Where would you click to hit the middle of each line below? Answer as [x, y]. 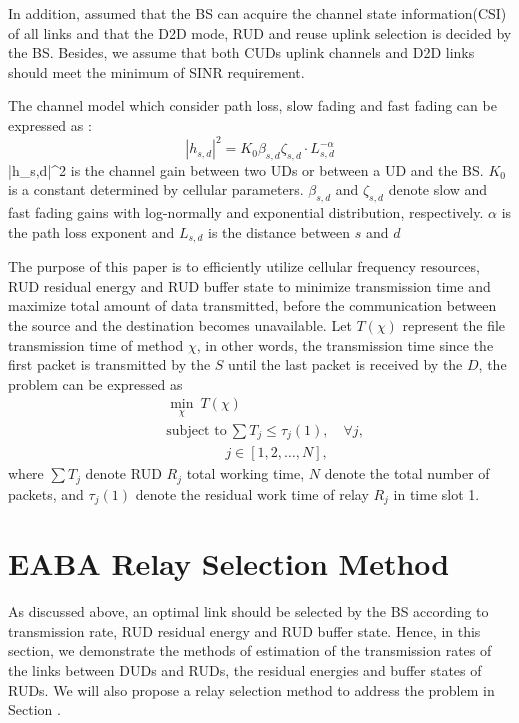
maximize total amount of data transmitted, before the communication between [252, 305]
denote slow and [438, 189]
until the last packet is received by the [345, 364]
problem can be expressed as [95, 383]
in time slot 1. [436, 493]
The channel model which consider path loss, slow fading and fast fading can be [252, 105]
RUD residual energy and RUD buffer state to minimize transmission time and [249, 285]
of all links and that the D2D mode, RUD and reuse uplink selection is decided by [260, 32]
